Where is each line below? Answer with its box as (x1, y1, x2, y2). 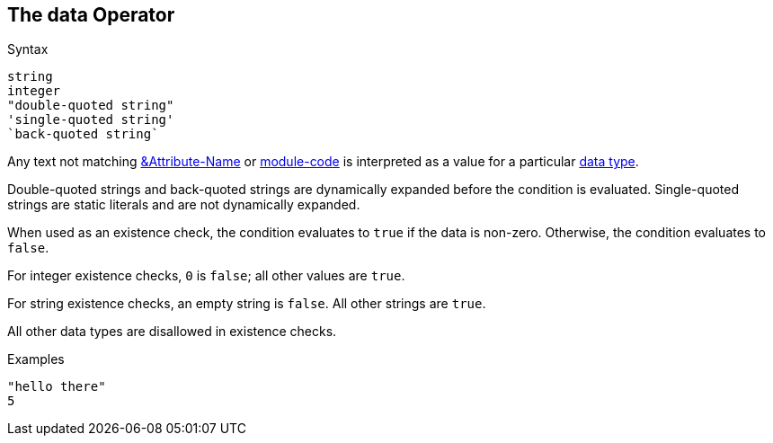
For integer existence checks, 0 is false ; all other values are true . (7, 268, 405, 284)
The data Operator (7, 4, 175, 26)
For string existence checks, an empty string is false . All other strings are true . (7, 296, 486, 312)
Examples (7, 351, 65, 368)
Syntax (7, 41, 49, 58)
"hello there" (7, 379, 106, 394)
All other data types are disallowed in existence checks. (7, 323, 337, 340)
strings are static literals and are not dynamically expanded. (7, 197, 360, 213)
